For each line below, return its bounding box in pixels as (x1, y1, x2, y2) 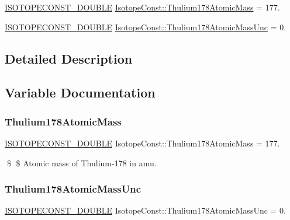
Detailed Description (5, 49, 133, 67)
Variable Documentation (5, 83, 156, 102)
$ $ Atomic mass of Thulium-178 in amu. (6, 156, 157, 169)
